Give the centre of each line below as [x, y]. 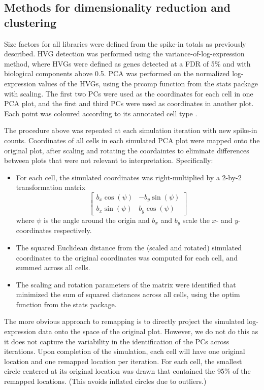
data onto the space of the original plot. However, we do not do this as [148, 331]
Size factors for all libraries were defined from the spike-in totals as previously [125, 43]
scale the [196, 220]
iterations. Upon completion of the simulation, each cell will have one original [125, 351]
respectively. [73, 230]
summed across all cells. [53, 267]
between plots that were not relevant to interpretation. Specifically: [109, 160]
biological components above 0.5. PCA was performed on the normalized [117, 73]
